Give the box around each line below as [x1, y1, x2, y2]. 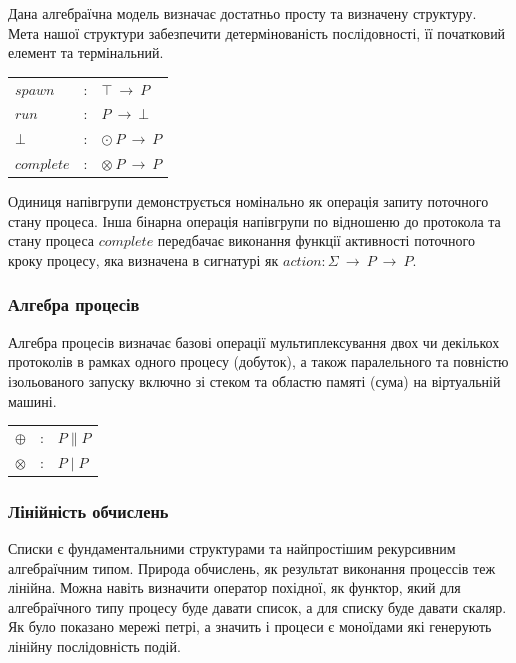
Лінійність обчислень [8, 498, 169, 523]
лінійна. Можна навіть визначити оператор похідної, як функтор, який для [8, 577, 461, 598]
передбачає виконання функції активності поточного [157, 230, 475, 251]
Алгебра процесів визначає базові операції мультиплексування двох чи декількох [8, 331, 500, 352]
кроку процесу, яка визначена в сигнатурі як [8, 249, 279, 270]
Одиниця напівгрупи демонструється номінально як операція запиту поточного [8, 191, 489, 212]
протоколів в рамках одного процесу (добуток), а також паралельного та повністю [8, 351, 509, 372]
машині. [8, 390, 57, 411]
